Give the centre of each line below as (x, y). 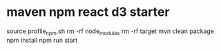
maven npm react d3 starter (88, 12)
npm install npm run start (42, 40)
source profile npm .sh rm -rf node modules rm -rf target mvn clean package (110, 32)
